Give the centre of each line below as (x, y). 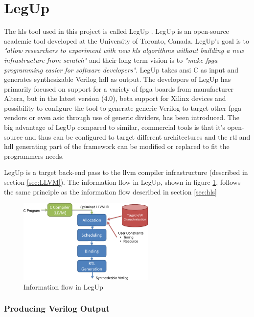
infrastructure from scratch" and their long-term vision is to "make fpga (111, 60)
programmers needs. (34, 156)
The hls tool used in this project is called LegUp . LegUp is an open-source (116, 31)
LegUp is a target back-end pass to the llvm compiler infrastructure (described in (126, 172)
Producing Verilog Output (57, 308)
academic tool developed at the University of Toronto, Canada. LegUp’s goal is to (127, 40)
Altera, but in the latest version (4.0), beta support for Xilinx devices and (115, 98)
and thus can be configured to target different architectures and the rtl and (138, 136)
